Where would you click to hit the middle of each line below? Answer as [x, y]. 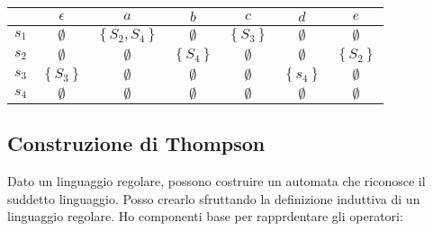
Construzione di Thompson [136, 143]
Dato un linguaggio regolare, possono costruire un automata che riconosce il [216, 181]
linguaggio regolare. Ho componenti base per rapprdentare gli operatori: [205, 216]
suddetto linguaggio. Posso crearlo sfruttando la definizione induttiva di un [214, 198]
